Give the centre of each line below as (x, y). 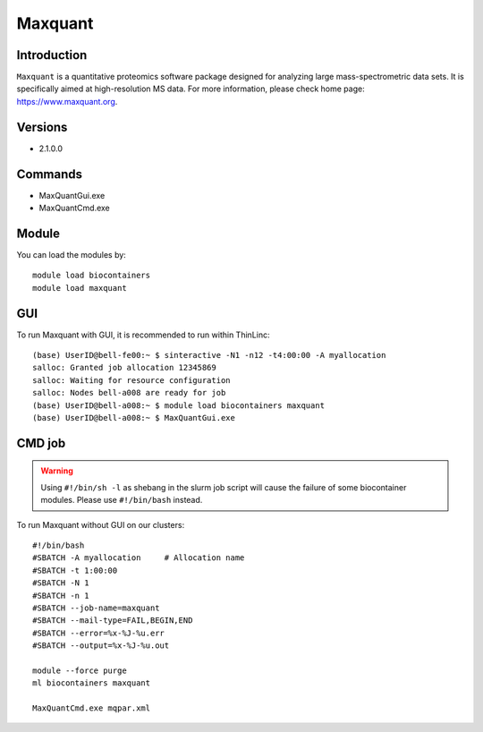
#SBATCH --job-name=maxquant (96, 608)
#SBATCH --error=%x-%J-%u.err (99, 633)
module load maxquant (80, 288)
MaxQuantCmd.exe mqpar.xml (92, 708)
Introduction (52, 55)
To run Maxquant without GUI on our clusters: (101, 524)
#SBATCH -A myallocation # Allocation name (139, 558)
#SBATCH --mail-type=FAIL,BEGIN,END (113, 621)
